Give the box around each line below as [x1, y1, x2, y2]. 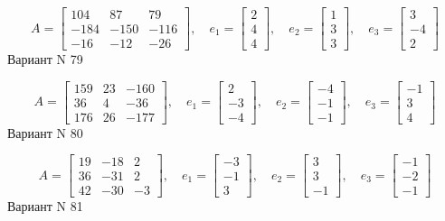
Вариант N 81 [7, 197, 83, 216]
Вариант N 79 [7, 50, 83, 69]
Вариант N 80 [7, 123, 83, 142]
